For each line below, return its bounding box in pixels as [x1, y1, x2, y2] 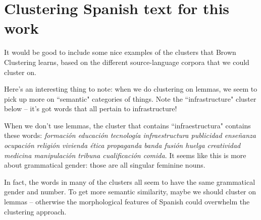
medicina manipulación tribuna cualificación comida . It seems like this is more [4, 150, 246, 160]
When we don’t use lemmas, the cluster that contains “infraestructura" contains [4, 120, 251, 130]
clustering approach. [4, 206, 67, 216]
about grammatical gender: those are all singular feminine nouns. [4, 160, 205, 170]
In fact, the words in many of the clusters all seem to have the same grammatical [4, 176, 255, 187]
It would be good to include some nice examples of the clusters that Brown [4, 47, 236, 57]
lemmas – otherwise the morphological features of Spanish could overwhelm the [4, 196, 250, 207]
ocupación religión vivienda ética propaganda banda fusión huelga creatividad [4, 140, 241, 151]
